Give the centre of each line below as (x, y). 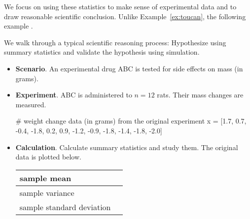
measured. (31, 104)
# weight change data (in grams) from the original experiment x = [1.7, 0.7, (131, 121)
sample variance (47, 192)
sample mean (45, 178)
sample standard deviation (65, 207)
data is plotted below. (48, 157)
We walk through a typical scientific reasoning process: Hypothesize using (115, 42)
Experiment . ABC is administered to (74, 95)
